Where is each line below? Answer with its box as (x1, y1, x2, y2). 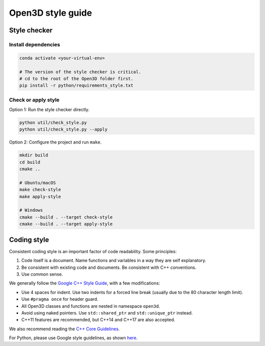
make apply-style (19, 194, 61, 199)
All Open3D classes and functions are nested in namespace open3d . (21, 303, 160, 309)
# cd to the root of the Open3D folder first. (19, 76, 133, 81)
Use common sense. (21, 271, 63, 277)
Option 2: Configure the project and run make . (9, 139, 102, 145)
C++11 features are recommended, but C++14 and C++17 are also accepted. (21, 317, 175, 323)
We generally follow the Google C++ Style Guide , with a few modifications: (9, 280, 160, 286)
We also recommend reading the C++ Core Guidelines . (9, 326, 120, 332)
